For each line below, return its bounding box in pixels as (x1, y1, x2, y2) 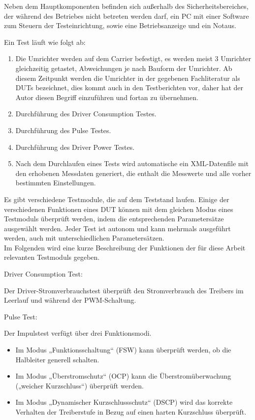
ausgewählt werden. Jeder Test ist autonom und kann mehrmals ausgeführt (4, 223, 231, 233)
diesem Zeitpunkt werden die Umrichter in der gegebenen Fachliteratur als (15, 72, 240, 83)
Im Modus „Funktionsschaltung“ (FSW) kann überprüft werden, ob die (15, 345, 231, 355)
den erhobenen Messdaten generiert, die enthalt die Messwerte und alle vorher (15, 168, 252, 178)
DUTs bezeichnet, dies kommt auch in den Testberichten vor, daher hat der (15, 82, 243, 93)
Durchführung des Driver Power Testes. (15, 141, 135, 152)
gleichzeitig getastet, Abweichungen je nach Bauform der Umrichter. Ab (15, 63, 232, 73)
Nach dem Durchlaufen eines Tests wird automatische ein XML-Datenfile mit (15, 158, 249, 169)
